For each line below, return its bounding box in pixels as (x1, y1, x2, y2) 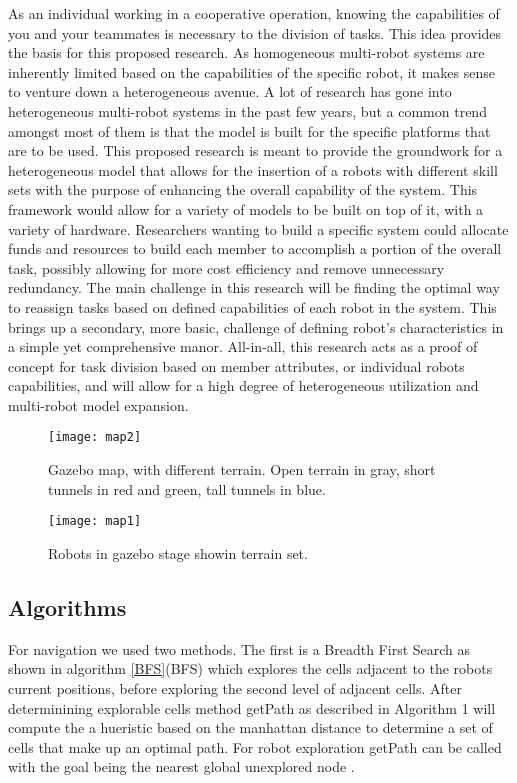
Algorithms (8, 591, 127, 622)
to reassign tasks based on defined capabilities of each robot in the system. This (8, 296, 497, 317)
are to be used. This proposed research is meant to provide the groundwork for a (8, 140, 503, 161)
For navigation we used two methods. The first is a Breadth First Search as (8, 638, 471, 659)
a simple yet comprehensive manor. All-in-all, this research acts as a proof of (8, 336, 478, 357)
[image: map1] (48, 514, 142, 529)
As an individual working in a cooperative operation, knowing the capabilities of (8, 3, 500, 23)
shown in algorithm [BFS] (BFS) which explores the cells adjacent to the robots (8, 658, 493, 679)
